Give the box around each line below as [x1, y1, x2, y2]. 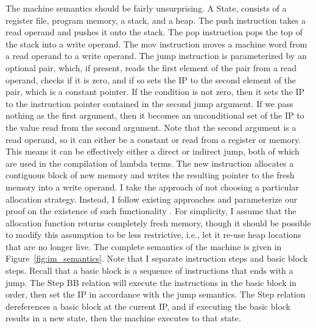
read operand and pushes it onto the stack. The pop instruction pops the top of [5, 26, 303, 38]
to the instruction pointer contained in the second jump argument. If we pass [5, 97, 293, 110]
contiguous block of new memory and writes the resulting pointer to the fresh [5, 169, 295, 181]
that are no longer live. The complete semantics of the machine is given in [5, 240, 282, 253]
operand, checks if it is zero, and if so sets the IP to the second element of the [5, 73, 297, 86]
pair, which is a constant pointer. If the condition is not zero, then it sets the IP [5, 85, 305, 98]
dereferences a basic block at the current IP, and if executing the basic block [5, 299, 291, 312]
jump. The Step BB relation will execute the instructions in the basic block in [5, 276, 297, 288]
